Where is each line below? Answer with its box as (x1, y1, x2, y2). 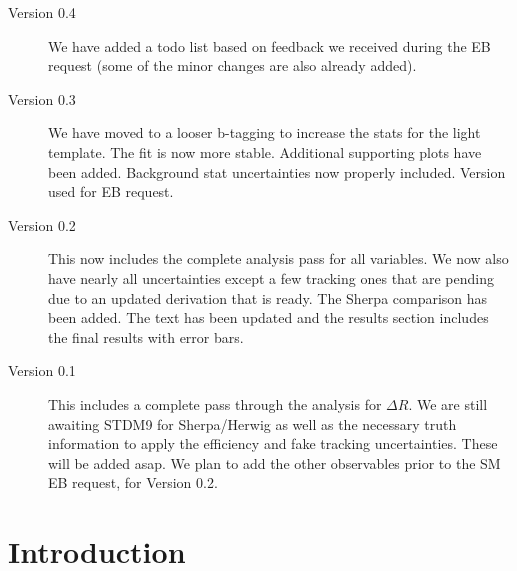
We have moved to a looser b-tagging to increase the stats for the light (48, 122, 481, 143)
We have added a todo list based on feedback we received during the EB (48, 35, 491, 56)
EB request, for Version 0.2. (48, 472, 218, 493)
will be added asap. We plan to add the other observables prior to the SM (48, 452, 501, 473)
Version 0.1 (8, 360, 76, 381)
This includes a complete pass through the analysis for (48, 393, 382, 414)
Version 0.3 (8, 88, 76, 109)
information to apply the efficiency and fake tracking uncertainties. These (48, 433, 498, 454)
